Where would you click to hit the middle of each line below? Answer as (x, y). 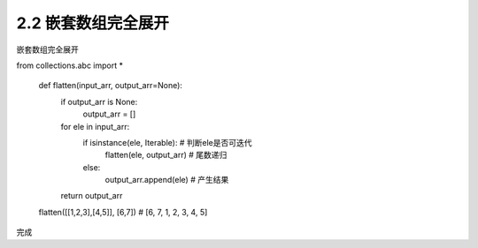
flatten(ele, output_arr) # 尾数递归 (166, 155)
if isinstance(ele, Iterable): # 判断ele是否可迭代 (167, 142)
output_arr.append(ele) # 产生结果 (167, 180)
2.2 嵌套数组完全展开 (93, 23)
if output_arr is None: (99, 101)
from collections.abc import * (70, 65)
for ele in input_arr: (95, 126)
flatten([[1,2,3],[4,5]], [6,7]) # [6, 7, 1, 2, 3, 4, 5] (123, 212)
